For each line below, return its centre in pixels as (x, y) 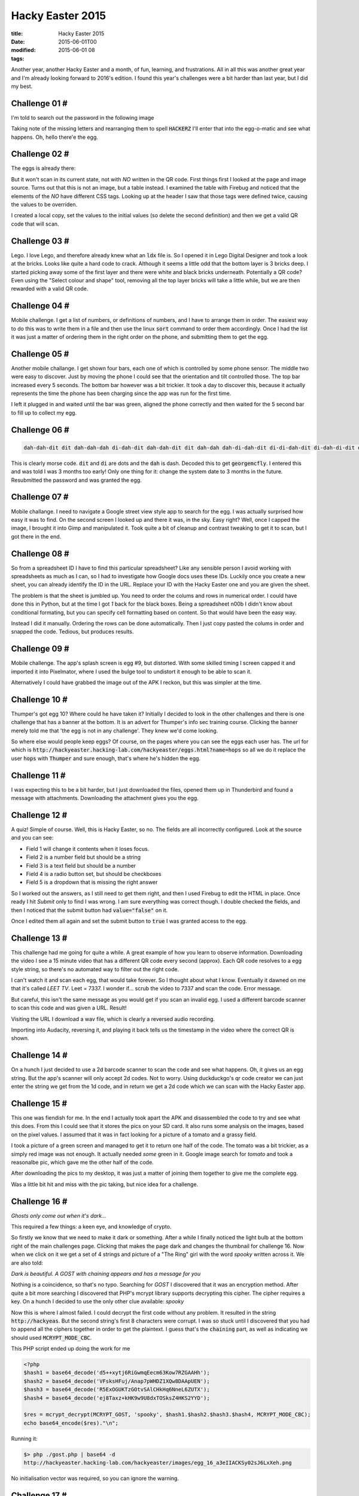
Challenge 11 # (38, 775)
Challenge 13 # (39, 938)
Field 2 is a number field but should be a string (83, 857)
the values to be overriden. (44, 205)
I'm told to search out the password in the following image (83, 117)
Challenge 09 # (40, 649)
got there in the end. (36, 536)
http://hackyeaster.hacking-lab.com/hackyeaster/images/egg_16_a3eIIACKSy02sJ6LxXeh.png (158, 1463)
